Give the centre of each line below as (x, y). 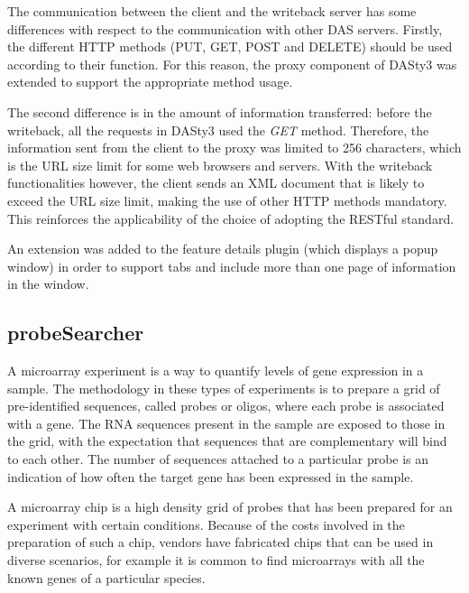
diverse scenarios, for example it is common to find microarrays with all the (216, 560)
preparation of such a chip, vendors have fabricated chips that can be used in (221, 542)
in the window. (48, 284)
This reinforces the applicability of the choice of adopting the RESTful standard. (231, 218)
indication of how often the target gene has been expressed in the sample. (211, 476)
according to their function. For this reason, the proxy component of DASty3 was (232, 64)
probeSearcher (76, 333)
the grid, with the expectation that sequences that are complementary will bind (227, 441)
